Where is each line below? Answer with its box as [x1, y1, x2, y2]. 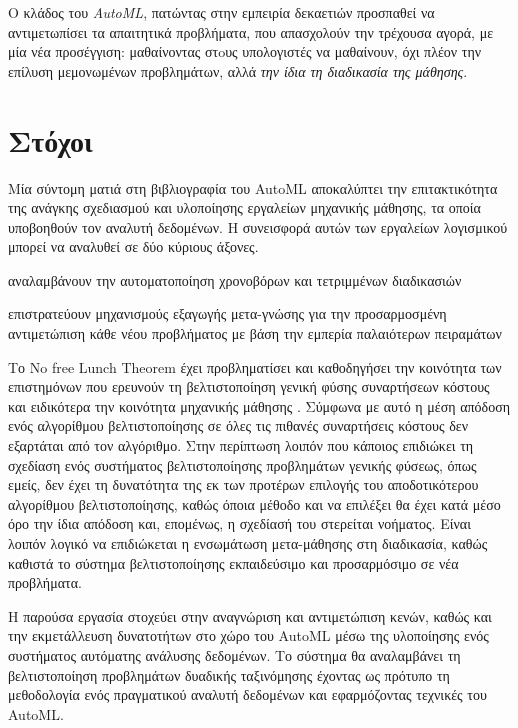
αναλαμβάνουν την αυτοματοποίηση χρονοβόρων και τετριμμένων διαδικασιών [8, 269, 462, 290]
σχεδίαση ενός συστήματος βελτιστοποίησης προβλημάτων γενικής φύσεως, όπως [8, 454, 477, 475]
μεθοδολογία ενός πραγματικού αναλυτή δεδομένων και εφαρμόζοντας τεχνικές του [8, 684, 487, 705]
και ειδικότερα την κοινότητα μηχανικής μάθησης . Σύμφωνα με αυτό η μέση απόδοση [8, 395, 511, 416]
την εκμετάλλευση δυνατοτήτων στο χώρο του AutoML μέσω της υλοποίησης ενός [8, 625, 489, 646]
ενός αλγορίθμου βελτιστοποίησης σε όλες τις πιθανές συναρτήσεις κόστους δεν [8, 415, 469, 436]
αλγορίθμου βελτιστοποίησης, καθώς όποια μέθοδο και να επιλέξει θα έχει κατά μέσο [8, 493, 501, 514]
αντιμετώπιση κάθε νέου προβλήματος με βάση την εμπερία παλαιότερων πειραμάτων [8, 323, 502, 344]
